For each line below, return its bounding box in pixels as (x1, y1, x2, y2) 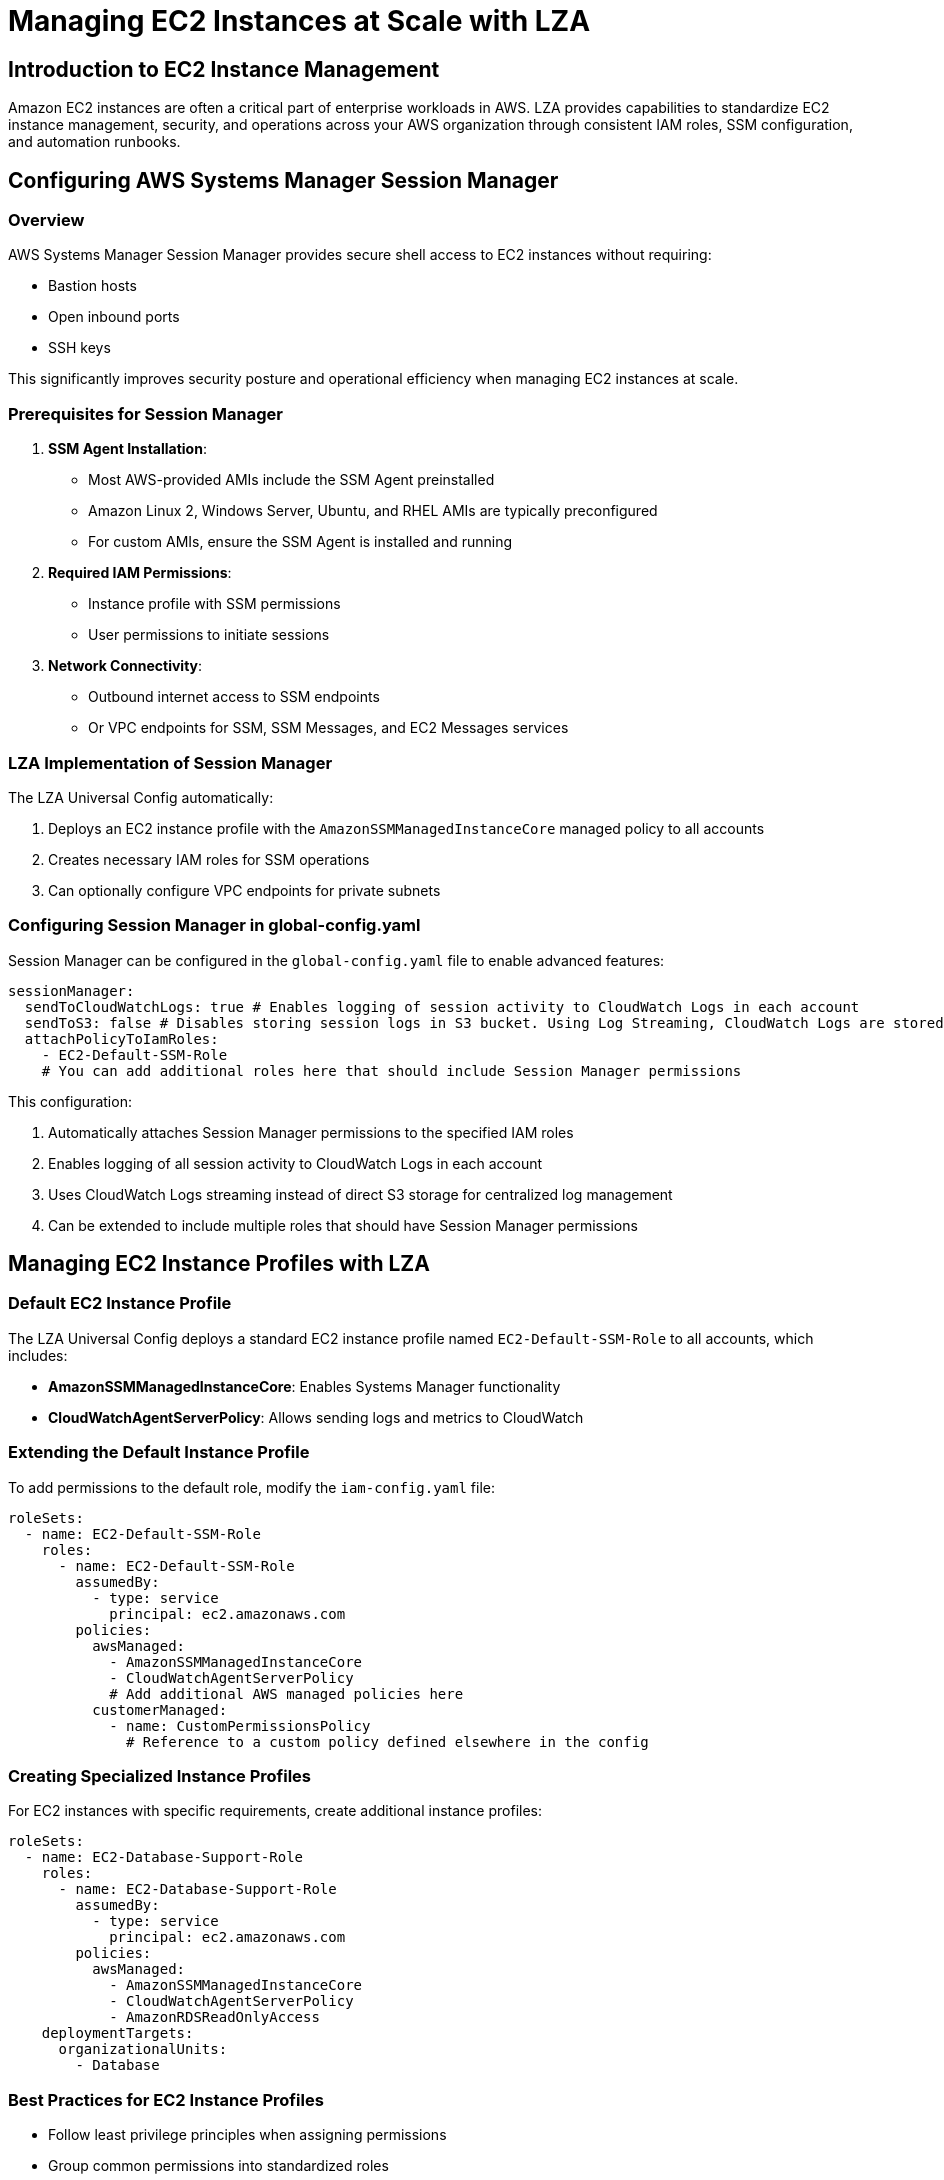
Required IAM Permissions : (48, 564, 232, 582)
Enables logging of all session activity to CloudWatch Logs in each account (48, 1154, 543, 1172)
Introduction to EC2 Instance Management (8, 56, 440, 82)
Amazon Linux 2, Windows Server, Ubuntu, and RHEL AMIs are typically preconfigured (88, 502, 658, 520)
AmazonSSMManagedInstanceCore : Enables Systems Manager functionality (48, 1377, 561, 1395)
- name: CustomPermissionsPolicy (109, 1717, 371, 1734)
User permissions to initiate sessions (88, 626, 330, 644)
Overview (8, 210, 85, 231)
